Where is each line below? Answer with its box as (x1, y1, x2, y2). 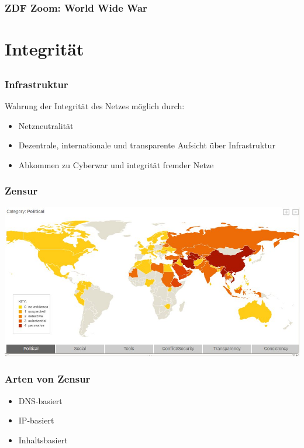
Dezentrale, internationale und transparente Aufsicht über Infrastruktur (18, 139, 275, 151)
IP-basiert (18, 414, 54, 426)
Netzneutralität (18, 119, 74, 131)
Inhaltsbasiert (18, 433, 68, 446)
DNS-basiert (18, 394, 63, 407)
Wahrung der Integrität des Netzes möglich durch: (5, 99, 185, 112)
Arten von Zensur (5, 371, 91, 386)
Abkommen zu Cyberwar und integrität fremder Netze (18, 158, 214, 171)
